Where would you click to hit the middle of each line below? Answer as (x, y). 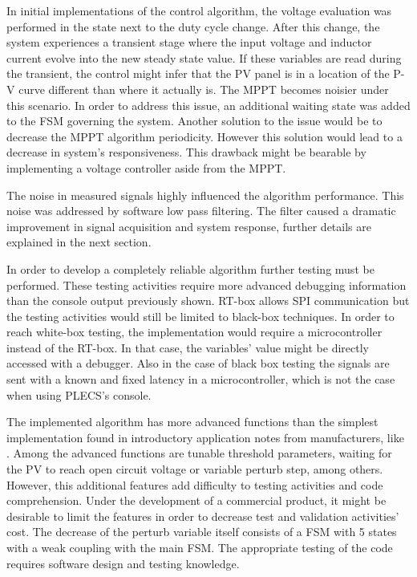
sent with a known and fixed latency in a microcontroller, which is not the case (201, 379)
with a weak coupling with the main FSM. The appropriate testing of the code (200, 547)
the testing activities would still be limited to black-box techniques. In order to (200, 316)
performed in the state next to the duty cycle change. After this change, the (193, 26)
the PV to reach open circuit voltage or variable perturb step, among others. (195, 469)
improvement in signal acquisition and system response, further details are (189, 226)
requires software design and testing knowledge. (123, 563)
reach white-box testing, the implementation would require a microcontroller (194, 332)
